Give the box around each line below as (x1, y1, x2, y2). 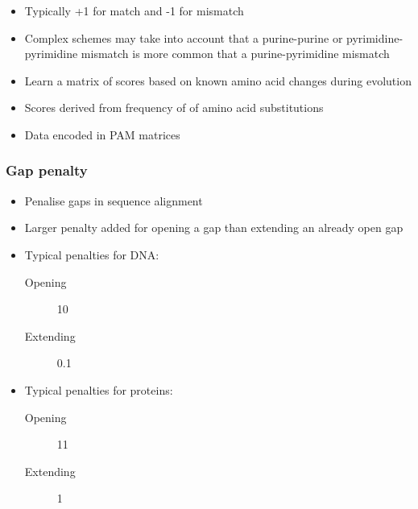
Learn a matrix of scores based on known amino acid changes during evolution (24, 72, 412, 89)
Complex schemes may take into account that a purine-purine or (24, 29, 343, 46)
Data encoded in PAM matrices (24, 126, 180, 143)
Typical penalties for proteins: (24, 381, 173, 398)
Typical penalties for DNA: (24, 246, 159, 263)
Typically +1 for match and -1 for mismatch (24, 2, 244, 19)
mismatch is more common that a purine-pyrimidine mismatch (81, 45, 390, 62)
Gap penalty (6, 160, 88, 180)
